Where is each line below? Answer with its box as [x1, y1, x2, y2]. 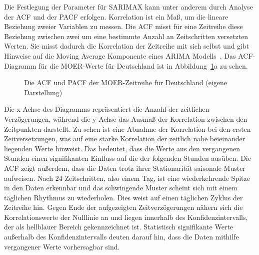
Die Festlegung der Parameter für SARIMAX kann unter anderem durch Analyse [4, 2, 253, 12]
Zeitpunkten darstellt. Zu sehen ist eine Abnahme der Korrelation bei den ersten [4, 123, 251, 134]
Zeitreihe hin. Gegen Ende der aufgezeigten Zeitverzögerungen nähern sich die [4, 202, 243, 212]
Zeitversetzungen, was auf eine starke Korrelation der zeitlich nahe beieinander [4, 133, 245, 144]
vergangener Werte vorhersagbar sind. [4, 241, 120, 251]
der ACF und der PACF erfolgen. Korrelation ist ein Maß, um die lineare [4, 11, 228, 22]
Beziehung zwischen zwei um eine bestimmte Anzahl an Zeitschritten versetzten [4, 31, 248, 41]
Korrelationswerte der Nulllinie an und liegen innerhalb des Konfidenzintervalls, [4, 211, 248, 222]
